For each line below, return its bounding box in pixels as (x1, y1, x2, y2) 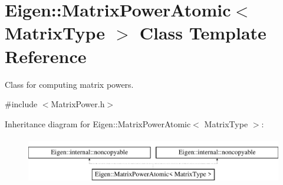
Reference (5, 44, 87, 68)
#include (5, 98, 38, 110)
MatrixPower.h (51, 98, 105, 110)
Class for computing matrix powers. (5, 78, 134, 90)
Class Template (139, 21, 266, 45)
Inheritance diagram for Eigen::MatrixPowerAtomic (5, 117, 191, 130)
